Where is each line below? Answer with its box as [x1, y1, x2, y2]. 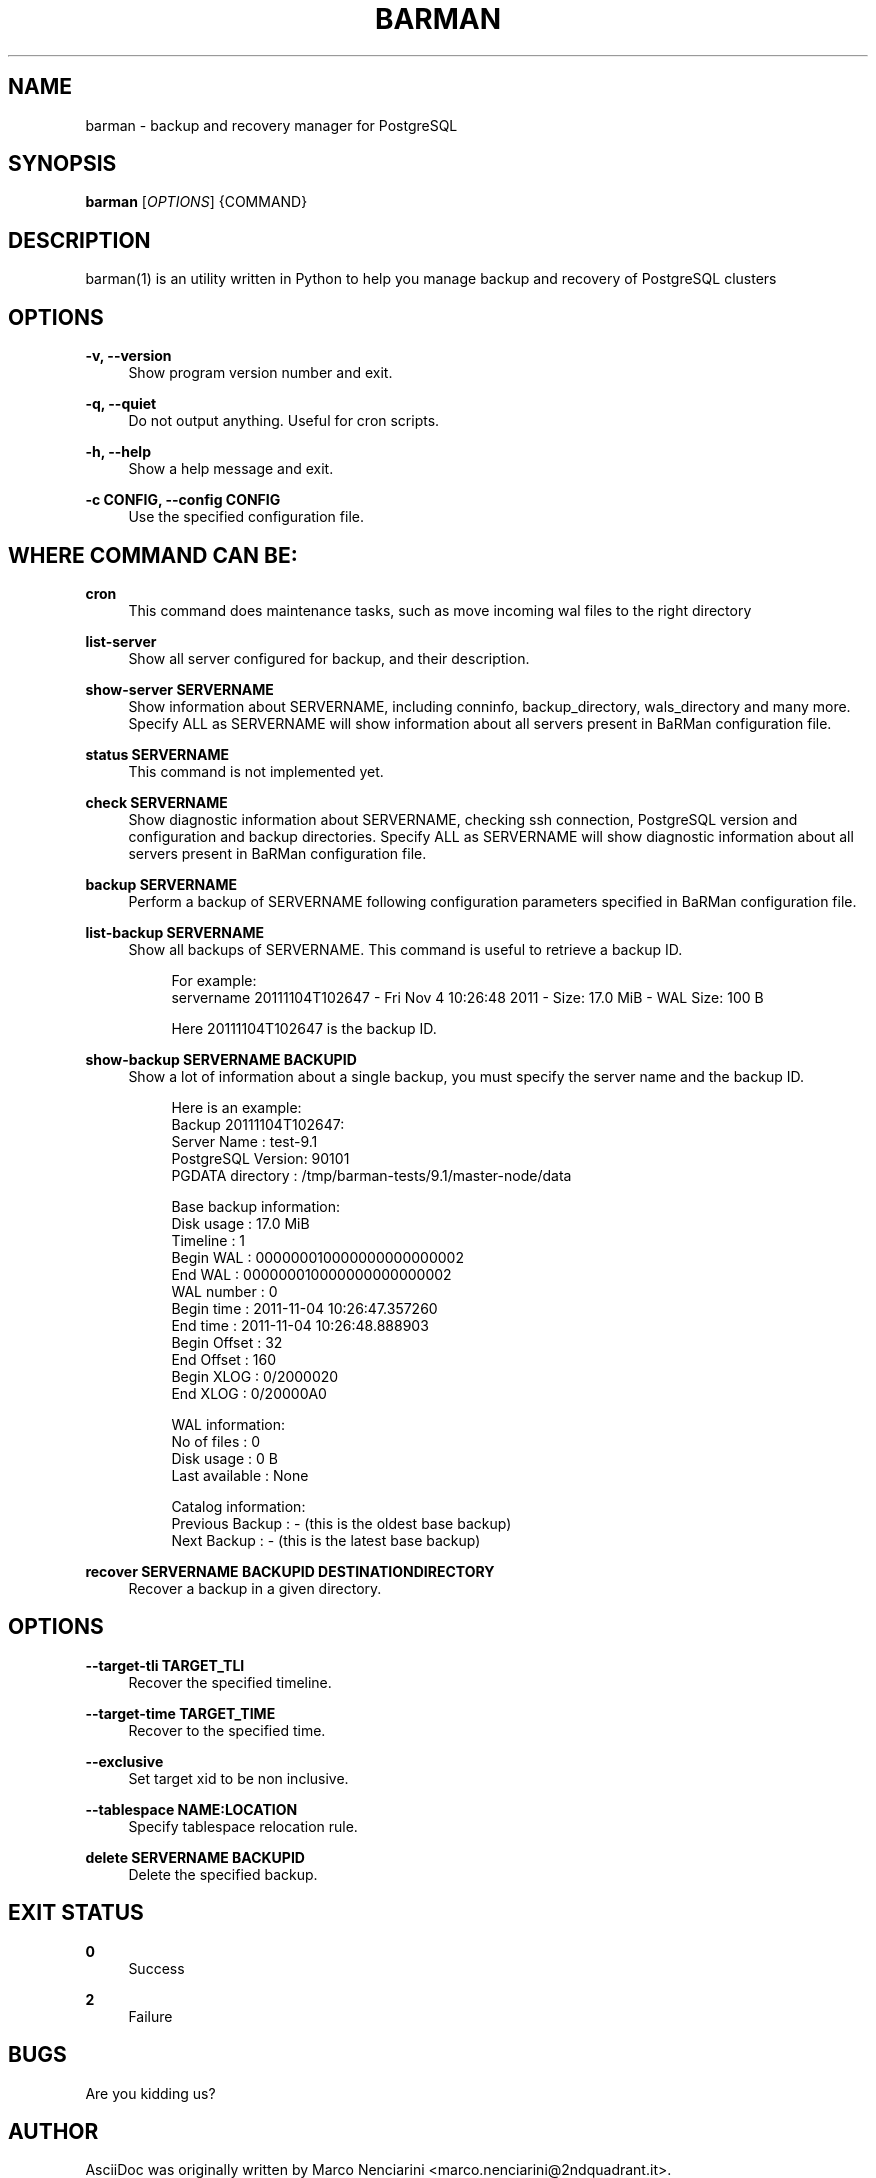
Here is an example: [171, 1098, 302, 1116]
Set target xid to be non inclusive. [128, 1769, 349, 1787]
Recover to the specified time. [128, 1721, 326, 1739]
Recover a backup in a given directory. [128, 1579, 382, 1597]
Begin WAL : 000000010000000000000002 [171, 1248, 464, 1266]
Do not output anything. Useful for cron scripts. [128, 412, 440, 430]
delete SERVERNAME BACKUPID [85, 1848, 305, 1866]
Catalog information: [171, 1497, 306, 1515]
